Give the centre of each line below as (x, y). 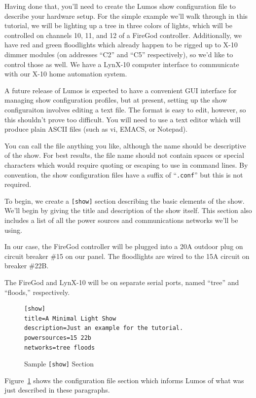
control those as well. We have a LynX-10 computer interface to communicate (122, 64)
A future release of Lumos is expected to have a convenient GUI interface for (121, 90)
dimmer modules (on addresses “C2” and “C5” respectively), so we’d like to (119, 54)
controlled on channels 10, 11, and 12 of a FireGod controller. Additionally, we (123, 35)
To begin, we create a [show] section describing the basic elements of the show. (125, 200)
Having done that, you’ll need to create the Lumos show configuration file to (120, 6)
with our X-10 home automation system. (66, 74)
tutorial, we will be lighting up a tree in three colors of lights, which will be (118, 25)
